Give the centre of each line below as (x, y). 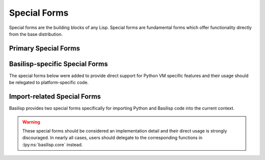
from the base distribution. (36, 34)
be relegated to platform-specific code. (49, 82)
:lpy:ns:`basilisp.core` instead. (53, 144)
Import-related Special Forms (55, 96)
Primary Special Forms (45, 48)
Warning (31, 122)
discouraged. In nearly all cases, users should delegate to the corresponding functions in (112, 138)
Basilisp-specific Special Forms (58, 64)
